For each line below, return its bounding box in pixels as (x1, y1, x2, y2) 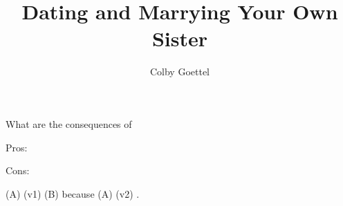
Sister (151, 24, 208, 53)
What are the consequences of (6, 116, 132, 131)
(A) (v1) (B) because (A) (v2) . (6, 186, 140, 200)
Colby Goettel (149, 64, 210, 79)
